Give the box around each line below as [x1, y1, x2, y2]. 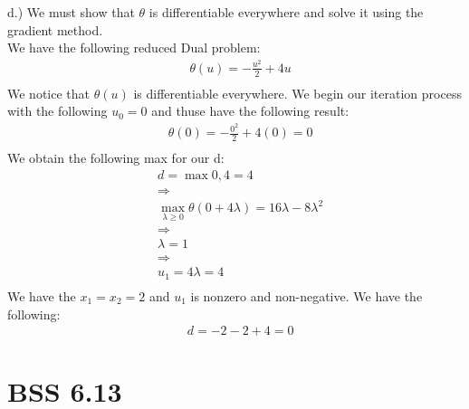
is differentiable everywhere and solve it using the [148, 3, 424, 21]
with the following [7, 101, 108, 120]
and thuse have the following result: [151, 101, 349, 120]
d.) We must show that [7, 3, 135, 21]
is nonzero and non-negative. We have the [190, 286, 423, 305]
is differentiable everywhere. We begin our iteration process [133, 83, 462, 102]
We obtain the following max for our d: [7, 147, 225, 166]
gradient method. [7, 20, 103, 39]
